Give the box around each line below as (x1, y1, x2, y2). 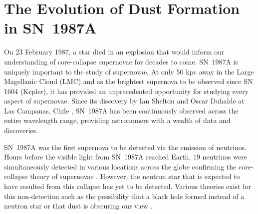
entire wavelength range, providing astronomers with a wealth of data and (4, 115, 231, 125)
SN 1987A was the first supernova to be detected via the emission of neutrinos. (4, 141, 247, 152)
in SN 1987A (4, 17, 97, 38)
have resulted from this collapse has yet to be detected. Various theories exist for (4, 181, 251, 191)
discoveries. (4, 125, 38, 135)
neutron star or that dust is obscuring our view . (4, 200, 153, 211)
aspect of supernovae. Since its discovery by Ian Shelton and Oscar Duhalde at (4, 95, 245, 106)
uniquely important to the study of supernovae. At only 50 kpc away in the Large (4, 66, 254, 76)
